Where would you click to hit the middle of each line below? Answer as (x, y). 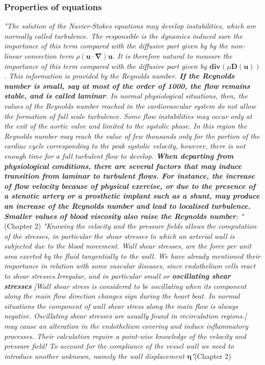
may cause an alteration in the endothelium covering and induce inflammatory (126, 326)
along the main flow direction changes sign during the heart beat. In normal (122, 296)
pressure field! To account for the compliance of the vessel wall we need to (119, 346)
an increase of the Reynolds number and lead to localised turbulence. (127, 205)
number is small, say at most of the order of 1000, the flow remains (127, 86)
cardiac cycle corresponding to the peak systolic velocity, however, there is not (125, 146)
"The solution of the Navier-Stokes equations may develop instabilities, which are (130, 26)
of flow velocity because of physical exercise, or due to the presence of (130, 186)
